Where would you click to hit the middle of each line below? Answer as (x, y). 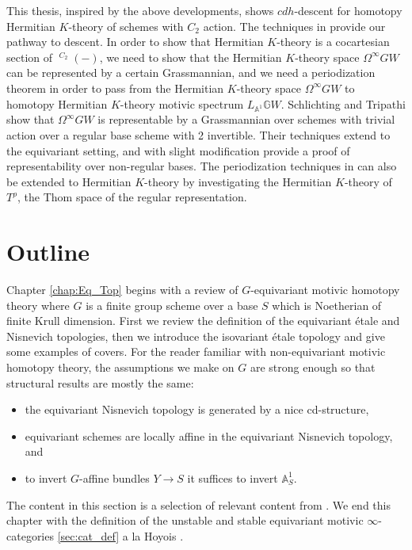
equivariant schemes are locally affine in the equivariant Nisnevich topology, (209, 435)
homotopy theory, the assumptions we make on (120, 367)
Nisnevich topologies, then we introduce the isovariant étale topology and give (196, 336)
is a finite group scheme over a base (172, 305)
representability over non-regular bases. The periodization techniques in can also (202, 166)
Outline (48, 252)
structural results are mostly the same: (100, 382)
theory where (38, 305)
